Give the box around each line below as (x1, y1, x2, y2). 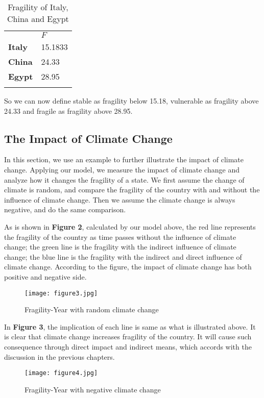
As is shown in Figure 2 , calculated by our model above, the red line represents (4, 221, 256, 232)
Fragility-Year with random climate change (25, 304, 159, 315)
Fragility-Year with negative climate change (25, 384, 161, 394)
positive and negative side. (4, 271, 87, 282)
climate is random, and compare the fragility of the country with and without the (4, 184, 260, 195)
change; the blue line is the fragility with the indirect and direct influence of (4, 251, 242, 262)
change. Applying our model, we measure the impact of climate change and (4, 164, 239, 175)
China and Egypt (7, 13, 69, 24)
